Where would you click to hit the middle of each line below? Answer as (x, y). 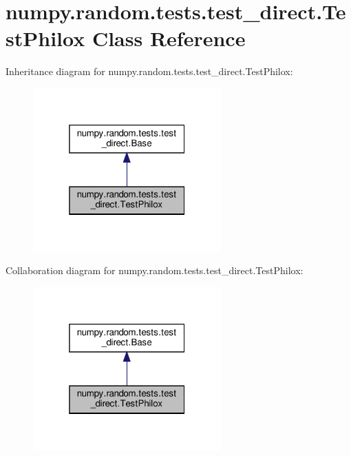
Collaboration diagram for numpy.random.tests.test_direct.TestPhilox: (155, 270)
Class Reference (169, 38)
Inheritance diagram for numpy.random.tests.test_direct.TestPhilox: (149, 71)
